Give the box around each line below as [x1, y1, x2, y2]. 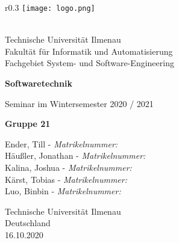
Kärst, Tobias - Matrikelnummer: [5, 173, 127, 185]
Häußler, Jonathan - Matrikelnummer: [5, 149, 146, 162]
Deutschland [5, 217, 51, 229]
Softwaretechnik [5, 77, 72, 90]
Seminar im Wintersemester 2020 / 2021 [5, 97, 154, 109]
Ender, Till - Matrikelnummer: [5, 137, 118, 150]
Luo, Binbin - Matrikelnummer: [5, 185, 121, 197]
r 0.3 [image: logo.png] [5, 1, 95, 13]
